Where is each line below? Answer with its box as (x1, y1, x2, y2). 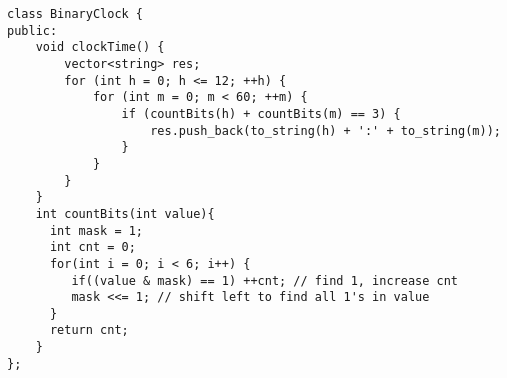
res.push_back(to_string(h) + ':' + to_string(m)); (150, 123, 501, 138)
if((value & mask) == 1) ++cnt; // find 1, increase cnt (71, 273, 459, 288)
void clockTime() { (35, 40, 165, 55)
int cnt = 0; (49, 240, 136, 255)
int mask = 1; (49, 223, 144, 238)
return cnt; (49, 323, 129, 338)
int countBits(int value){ (35, 206, 215, 221)
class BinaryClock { (7, 7, 144, 21)
